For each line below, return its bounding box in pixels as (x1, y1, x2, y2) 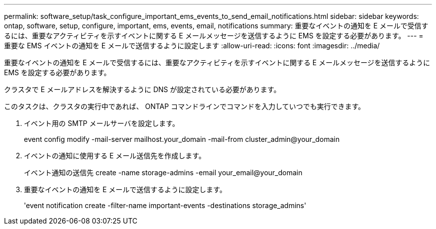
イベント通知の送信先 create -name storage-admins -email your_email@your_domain (24, 168, 303, 177)
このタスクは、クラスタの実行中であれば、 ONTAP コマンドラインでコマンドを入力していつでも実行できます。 (4, 102, 365, 111)
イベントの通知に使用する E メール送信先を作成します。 (24, 151, 206, 160)
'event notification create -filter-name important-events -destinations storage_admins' (24, 201, 307, 210)
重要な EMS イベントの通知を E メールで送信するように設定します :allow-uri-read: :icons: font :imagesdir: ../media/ (4, 41, 380, 50)
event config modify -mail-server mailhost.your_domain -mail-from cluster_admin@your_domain (24, 135, 340, 143)
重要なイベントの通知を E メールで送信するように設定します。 (24, 185, 226, 194)
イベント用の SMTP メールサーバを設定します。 (24, 119, 179, 127)
